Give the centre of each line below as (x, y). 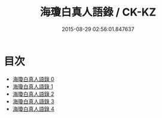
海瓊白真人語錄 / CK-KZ (98, 12)
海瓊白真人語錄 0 (33, 79)
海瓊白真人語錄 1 (33, 86)
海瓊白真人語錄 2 (33, 94)
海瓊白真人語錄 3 (33, 101)
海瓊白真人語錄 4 (33, 108)
